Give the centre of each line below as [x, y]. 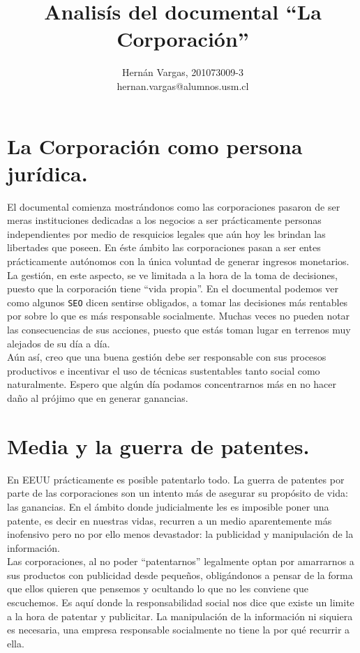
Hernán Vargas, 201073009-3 [183, 72]
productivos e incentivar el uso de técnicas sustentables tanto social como [164, 370]
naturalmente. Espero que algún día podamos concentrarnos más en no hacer [172, 384]
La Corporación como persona [155, 145]
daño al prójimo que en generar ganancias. [98, 398]
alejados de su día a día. [59, 343]
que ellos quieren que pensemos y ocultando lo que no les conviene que [158, 588]
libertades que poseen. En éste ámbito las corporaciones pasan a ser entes [164, 247]
